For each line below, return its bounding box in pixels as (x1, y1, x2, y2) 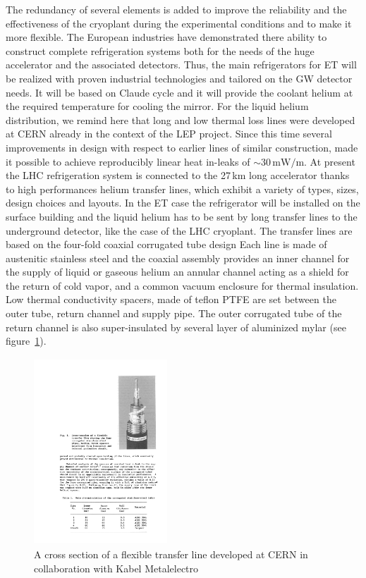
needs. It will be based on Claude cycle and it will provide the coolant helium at (6, 85, 353, 99)
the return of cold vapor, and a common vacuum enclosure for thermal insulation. (6, 278, 359, 293)
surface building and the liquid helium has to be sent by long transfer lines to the (6, 209, 358, 223)
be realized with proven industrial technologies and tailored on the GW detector (6, 70, 353, 85)
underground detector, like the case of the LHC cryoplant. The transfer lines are (6, 223, 353, 238)
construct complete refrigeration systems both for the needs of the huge (6, 43, 315, 58)
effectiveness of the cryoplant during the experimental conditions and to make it (6, 16, 352, 30)
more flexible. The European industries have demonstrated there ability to (6, 30, 327, 44)
